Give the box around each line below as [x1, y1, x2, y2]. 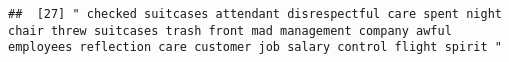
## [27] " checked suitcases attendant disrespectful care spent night [8, 7, 502, 21]
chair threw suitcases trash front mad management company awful [8, 23, 452, 38]
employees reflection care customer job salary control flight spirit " [8, 40, 502, 55]
